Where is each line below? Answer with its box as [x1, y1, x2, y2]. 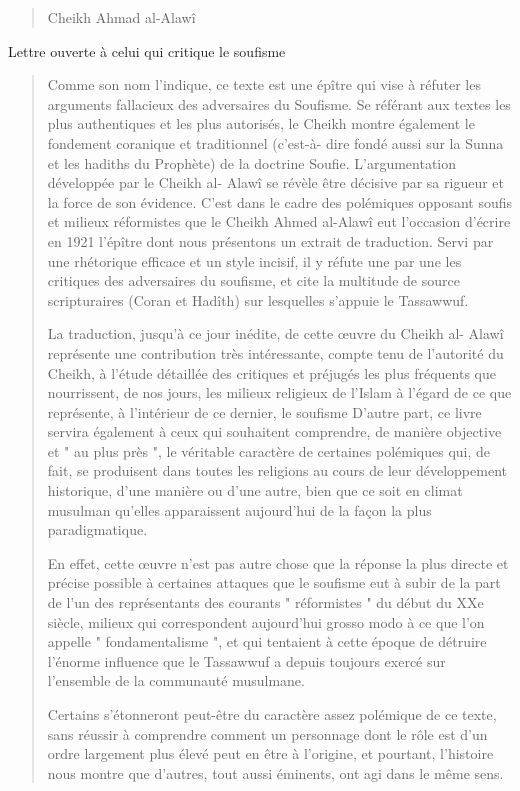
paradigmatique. [47, 519, 148, 540]
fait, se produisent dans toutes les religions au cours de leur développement [47, 460, 507, 481]
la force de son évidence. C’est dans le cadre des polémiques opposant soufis [47, 191, 512, 212]
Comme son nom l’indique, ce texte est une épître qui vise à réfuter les [47, 74, 481, 95]
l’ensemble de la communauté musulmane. [47, 670, 305, 691]
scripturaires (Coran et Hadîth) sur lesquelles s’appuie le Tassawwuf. [47, 289, 469, 310]
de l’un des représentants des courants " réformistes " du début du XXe [47, 592, 484, 613]
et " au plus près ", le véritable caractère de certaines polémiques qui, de [47, 440, 490, 461]
